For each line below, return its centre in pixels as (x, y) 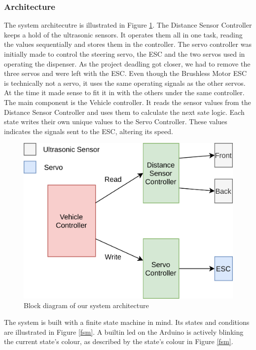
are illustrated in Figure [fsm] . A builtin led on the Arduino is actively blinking (124, 332)
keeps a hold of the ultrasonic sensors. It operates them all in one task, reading (123, 34)
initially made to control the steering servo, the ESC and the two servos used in (125, 54)
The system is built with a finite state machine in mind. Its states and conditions (127, 322)
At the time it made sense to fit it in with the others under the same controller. (124, 92)
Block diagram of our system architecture (86, 305)
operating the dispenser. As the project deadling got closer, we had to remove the (127, 63)
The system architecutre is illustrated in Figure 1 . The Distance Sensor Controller (128, 25)
